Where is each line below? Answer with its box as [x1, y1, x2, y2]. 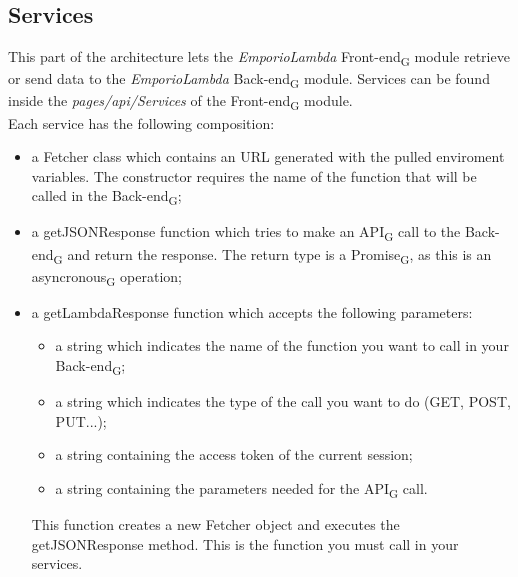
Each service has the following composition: [8, 112, 275, 133]
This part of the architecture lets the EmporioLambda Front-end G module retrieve [8, 46, 510, 69]
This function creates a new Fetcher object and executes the [31, 514, 400, 535]
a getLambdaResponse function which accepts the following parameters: [31, 301, 473, 322]
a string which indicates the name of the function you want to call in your [55, 335, 509, 356]
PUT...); [55, 410, 107, 431]
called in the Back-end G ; [31, 185, 182, 209]
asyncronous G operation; [31, 265, 182, 289]
